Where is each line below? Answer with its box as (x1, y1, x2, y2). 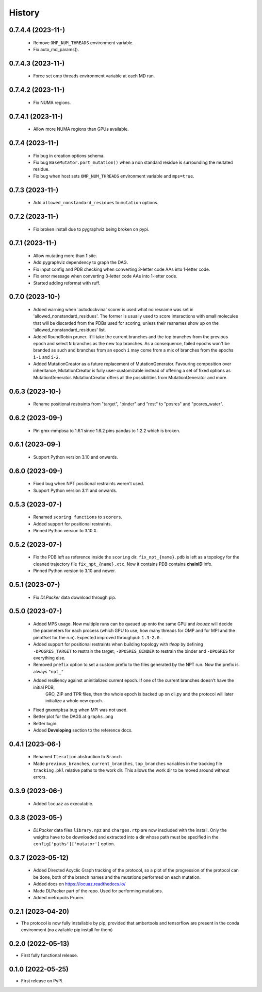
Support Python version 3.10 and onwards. (33, 454, 118, 460)
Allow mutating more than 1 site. (33, 253, 97, 259)
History (9, 7, 40, 18)
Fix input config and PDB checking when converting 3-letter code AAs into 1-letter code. (33, 266, 211, 272)
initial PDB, (33, 684, 55, 690)
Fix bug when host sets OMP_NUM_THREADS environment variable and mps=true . (33, 173, 194, 179)
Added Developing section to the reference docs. (33, 727, 133, 733)
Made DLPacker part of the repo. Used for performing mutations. (33, 888, 164, 894)
